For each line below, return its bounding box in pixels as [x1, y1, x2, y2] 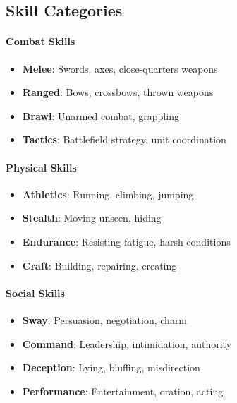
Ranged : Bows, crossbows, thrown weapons [22, 85, 214, 100]
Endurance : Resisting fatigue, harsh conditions [22, 234, 231, 248]
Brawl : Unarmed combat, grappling [22, 108, 179, 123]
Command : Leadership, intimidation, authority [22, 336, 232, 351]
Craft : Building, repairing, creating [22, 258, 177, 272]
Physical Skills [6, 160, 77, 174]
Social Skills [6, 285, 65, 300]
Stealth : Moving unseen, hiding [22, 210, 162, 225]
